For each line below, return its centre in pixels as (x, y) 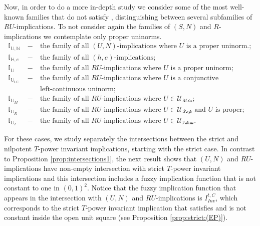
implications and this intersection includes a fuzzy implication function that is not (130, 178)
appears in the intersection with (53, 197)
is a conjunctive (195, 78)
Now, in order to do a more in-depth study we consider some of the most (116, 7)
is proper (229, 109)
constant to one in (32, 188)
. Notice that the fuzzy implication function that (162, 188)
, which (227, 197)
